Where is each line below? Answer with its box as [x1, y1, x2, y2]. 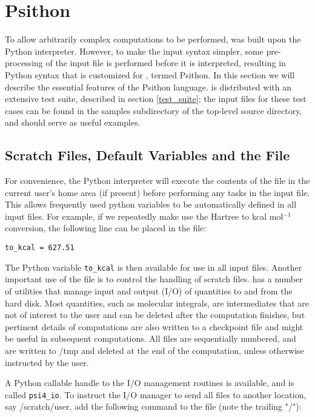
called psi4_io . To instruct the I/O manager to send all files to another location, [5, 388, 307, 401]
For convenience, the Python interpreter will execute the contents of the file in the [5, 174, 310, 187]
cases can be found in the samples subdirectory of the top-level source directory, [5, 104, 302, 117]
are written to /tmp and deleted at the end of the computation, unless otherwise [5, 344, 304, 356]
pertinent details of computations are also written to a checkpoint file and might [5, 320, 303, 333]
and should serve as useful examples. [5, 116, 141, 129]
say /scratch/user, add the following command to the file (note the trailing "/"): [5, 400, 302, 413]
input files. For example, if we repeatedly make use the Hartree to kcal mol [5, 209, 283, 222]
